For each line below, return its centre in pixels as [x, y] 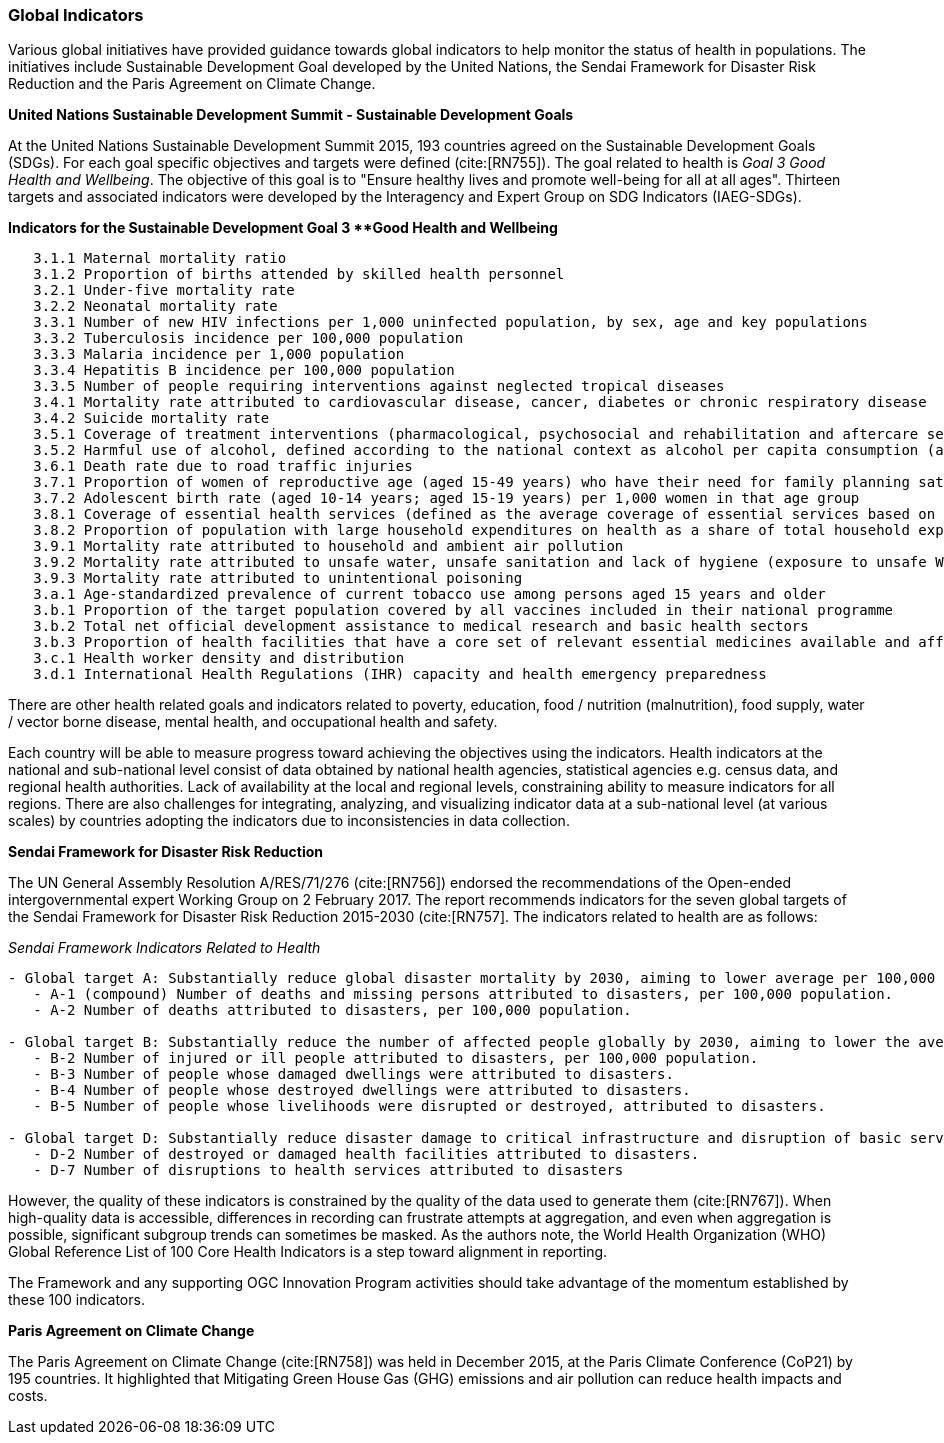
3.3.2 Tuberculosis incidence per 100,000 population [248, 338]
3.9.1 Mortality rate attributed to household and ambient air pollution [328, 546]
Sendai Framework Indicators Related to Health [164, 948]
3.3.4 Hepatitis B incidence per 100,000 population [244, 370]
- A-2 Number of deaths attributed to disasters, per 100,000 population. [332, 1010]
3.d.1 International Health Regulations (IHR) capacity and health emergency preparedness [400, 674]
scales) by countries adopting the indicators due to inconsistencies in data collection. [289, 821]
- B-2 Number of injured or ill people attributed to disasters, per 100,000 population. [396, 1058]
